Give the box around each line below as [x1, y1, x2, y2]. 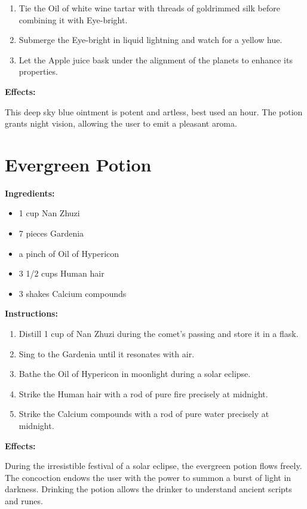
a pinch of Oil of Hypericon [19, 247, 119, 259]
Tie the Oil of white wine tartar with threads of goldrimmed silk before [19, 2, 280, 14]
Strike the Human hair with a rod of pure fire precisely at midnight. [19, 387, 268, 400]
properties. [19, 65, 58, 78]
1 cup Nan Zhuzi [19, 207, 80, 219]
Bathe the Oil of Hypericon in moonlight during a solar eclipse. [19, 367, 251, 380]
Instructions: [5, 307, 58, 320]
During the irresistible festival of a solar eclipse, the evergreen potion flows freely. [5, 459, 302, 472]
